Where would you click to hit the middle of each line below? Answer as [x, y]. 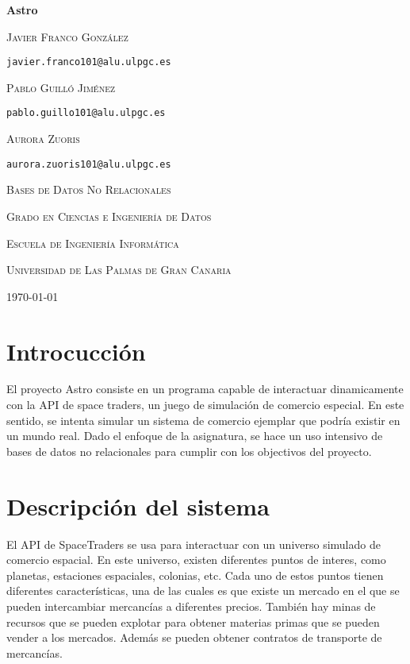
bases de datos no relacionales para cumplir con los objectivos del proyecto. [189, 451]
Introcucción [76, 351]
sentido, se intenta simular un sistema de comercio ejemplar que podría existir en [203, 420]
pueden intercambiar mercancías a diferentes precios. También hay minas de [191, 606]
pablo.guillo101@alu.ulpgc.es [86, 113]
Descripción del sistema [138, 506]
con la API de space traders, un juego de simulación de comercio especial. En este [205, 405]
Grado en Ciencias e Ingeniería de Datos [109, 216]
